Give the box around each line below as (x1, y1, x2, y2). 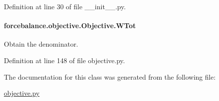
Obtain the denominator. (4, 39, 78, 49)
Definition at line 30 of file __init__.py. (4, 1, 126, 11)
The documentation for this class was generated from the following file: (4, 71, 216, 82)
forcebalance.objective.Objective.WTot (4, 20, 136, 31)
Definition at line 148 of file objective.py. (4, 55, 125, 65)
